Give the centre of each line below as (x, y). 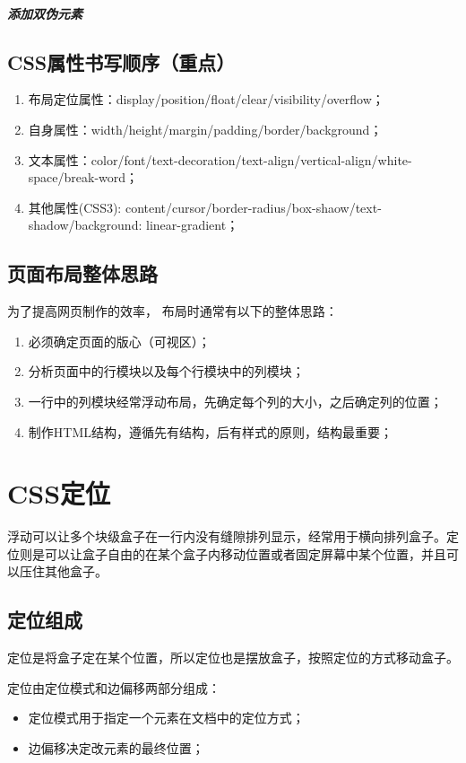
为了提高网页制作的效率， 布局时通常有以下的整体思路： (173, 311)
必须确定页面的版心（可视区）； (119, 341)
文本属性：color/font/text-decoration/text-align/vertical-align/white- (220, 159)
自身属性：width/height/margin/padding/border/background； (205, 129)
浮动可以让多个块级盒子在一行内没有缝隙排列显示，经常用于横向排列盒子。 (227, 536)
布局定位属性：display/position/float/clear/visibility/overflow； (206, 99)
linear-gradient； (192, 225)
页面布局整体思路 (82, 273)
